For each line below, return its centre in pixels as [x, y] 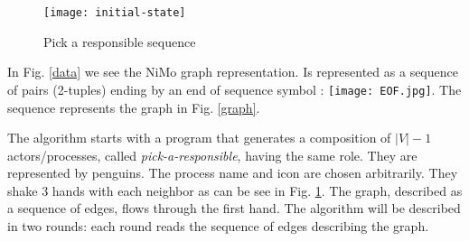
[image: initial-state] [115, 13]
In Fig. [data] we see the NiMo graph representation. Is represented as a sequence [233, 72]
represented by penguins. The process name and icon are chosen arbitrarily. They [233, 173]
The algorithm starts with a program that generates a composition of [199, 138]
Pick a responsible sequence [120, 41]
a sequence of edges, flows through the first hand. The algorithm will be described [234, 208]
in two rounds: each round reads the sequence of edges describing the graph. [218, 226]
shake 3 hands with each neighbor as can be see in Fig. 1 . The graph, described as [235, 190]
